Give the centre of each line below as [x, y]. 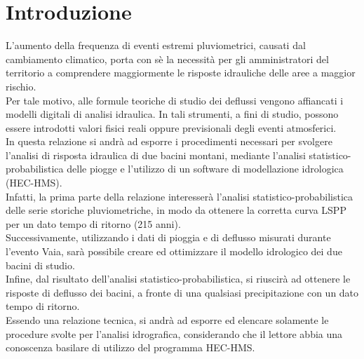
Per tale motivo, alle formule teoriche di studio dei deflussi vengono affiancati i [175, 100]
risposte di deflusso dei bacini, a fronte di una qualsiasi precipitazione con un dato [182, 292]
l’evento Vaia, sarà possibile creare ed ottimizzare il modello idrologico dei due [174, 251]
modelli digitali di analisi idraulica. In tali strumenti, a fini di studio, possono [172, 114]
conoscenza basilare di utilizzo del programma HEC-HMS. [130, 347]
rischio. [21, 86]
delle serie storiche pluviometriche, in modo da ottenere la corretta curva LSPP [176, 210]
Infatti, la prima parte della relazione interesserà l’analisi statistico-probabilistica [179, 196]
